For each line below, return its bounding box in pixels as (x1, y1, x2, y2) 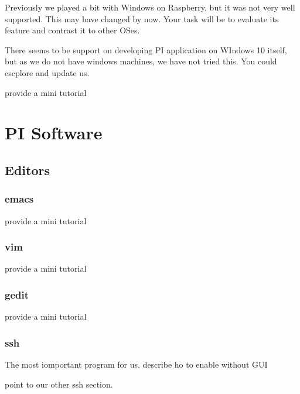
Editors (5, 160, 50, 179)
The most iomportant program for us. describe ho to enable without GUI (5, 358, 268, 370)
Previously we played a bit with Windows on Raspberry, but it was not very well (5, 1, 295, 13)
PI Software (5, 121, 103, 145)
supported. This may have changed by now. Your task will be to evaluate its (5, 12, 279, 25)
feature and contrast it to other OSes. (5, 24, 140, 36)
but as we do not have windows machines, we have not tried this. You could (5, 55, 277, 67)
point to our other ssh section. (5, 378, 113, 390)
